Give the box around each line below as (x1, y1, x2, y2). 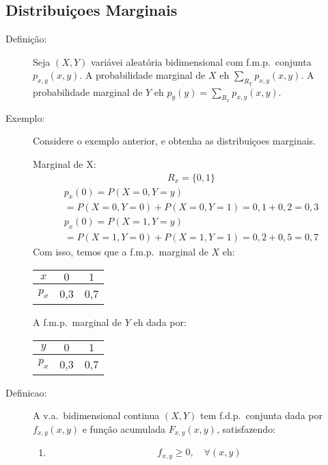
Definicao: (5, 385, 47, 399)
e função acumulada (82, 421, 166, 436)
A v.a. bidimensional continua (33, 408, 160, 423)
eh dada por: (133, 314, 187, 329)
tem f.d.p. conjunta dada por (200, 408, 323, 423)
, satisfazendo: (216, 421, 276, 436)
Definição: (5, 32, 47, 46)
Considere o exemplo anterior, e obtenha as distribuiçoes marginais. (33, 134, 316, 148)
